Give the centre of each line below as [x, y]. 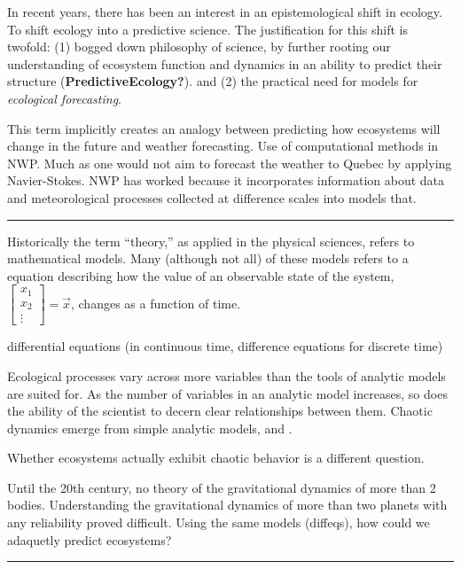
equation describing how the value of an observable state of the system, [201, 275]
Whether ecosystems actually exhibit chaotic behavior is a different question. [216, 458]
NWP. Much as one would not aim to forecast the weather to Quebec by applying [230, 163]
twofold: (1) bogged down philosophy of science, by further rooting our [199, 47]
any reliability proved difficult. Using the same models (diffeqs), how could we [219, 522]
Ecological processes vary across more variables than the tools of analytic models [227, 375]
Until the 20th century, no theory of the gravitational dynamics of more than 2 [222, 487]
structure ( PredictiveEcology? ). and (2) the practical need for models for [213, 81]
